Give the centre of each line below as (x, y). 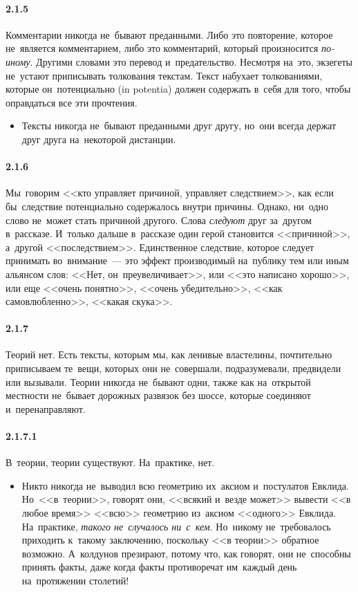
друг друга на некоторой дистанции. (99, 139)
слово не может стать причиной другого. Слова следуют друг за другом (159, 220)
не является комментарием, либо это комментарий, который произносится (162, 48)
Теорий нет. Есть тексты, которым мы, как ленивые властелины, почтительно (169, 354)
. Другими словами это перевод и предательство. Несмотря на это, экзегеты (191, 61)
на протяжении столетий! (75, 580)
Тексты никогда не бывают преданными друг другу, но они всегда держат (179, 126)
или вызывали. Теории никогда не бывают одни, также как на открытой (158, 381)
